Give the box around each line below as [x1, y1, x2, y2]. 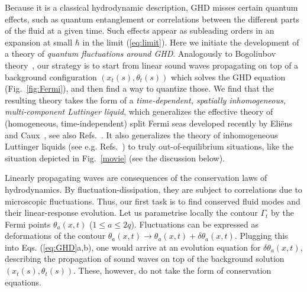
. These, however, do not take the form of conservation [73, 264, 272, 277]
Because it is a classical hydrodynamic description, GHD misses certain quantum [5, 1, 298, 13]
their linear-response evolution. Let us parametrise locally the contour [5, 206, 258, 219]
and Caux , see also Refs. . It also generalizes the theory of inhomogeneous [5, 128, 278, 141]
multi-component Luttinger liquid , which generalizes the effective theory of [5, 105, 273, 118]
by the [271, 206, 294, 219]
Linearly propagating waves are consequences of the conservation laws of [5, 171, 267, 184]
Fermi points [5, 218, 51, 230]
